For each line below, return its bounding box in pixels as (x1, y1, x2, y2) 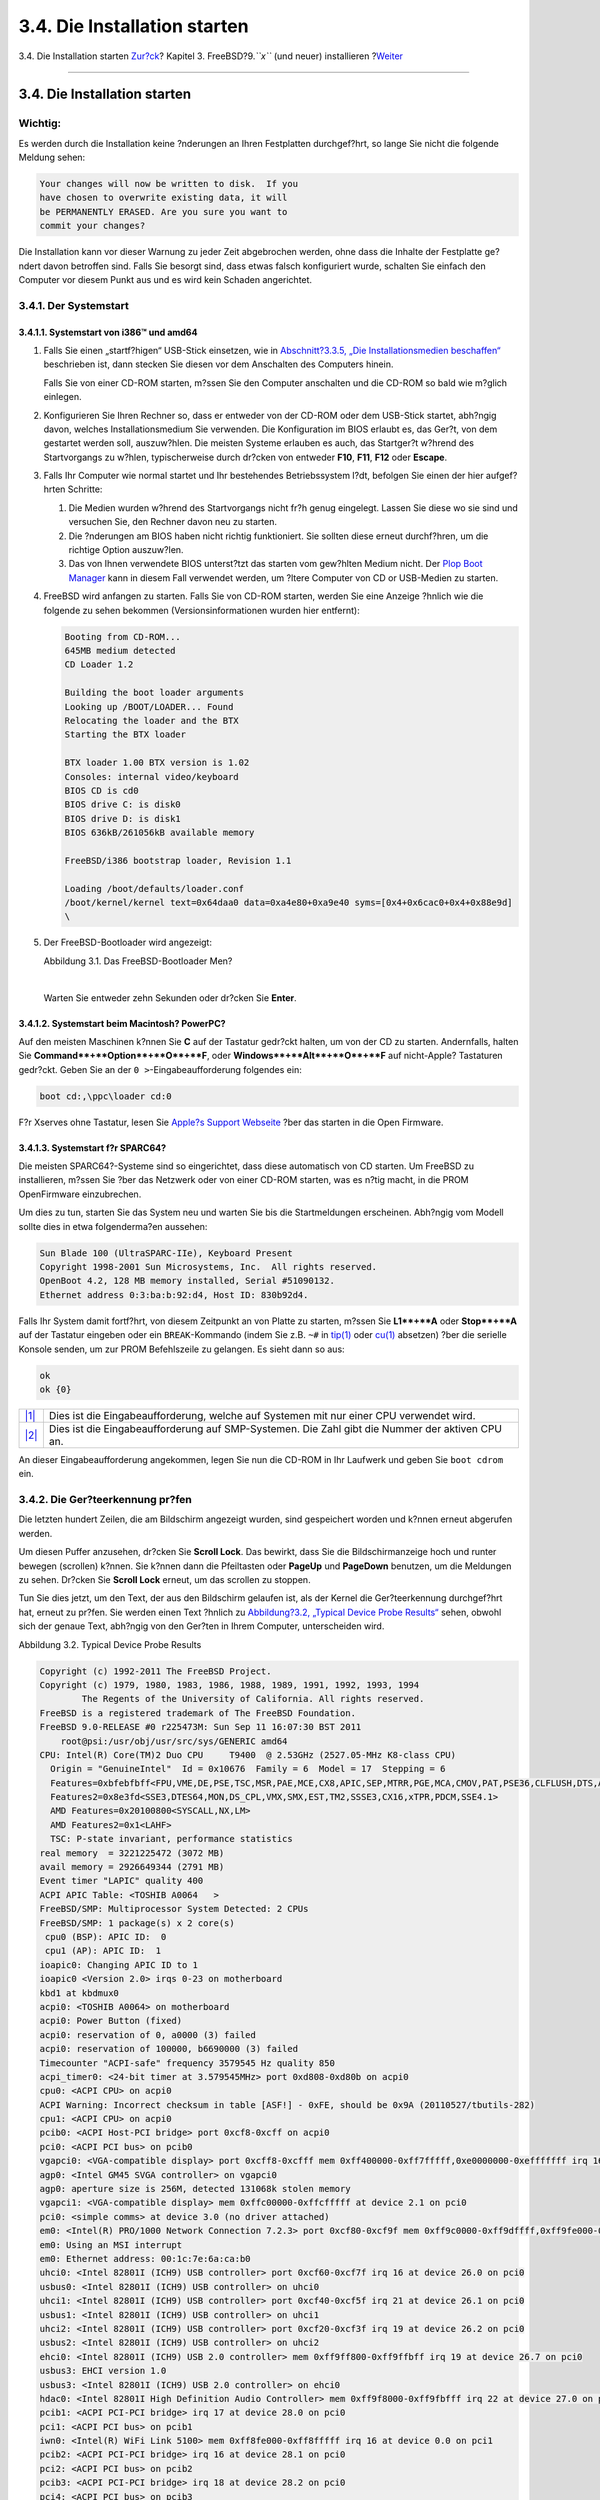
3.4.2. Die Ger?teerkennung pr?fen (18, 1493, 192, 1507)
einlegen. (43, 391, 82, 403)
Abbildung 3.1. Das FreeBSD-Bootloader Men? (43, 955, 233, 967)
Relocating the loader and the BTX (64, 715, 239, 726)
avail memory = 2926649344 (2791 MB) (39, 1861, 225, 1873)
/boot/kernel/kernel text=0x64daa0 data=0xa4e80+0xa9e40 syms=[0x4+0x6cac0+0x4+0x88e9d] (64, 897, 514, 909)
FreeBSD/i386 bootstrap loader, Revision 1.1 (64, 855, 292, 866)
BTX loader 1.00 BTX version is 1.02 (64, 757, 250, 769)
